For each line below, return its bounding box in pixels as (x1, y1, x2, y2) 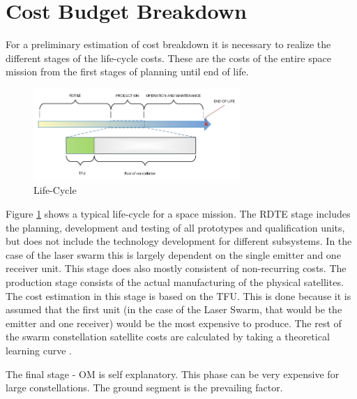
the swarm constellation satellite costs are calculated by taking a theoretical (6, 329, 330, 344)
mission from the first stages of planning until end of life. (6, 64, 249, 79)
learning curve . (6, 342, 72, 357)
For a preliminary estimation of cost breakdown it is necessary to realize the (6, 37, 331, 52)
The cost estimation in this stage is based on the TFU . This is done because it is (6, 288, 351, 303)
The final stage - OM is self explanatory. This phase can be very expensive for (6, 366, 340, 381)
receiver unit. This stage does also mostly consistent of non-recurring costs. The (6, 261, 347, 276)
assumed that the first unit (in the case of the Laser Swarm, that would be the (6, 302, 342, 317)
